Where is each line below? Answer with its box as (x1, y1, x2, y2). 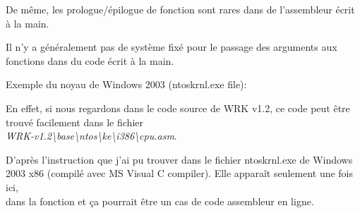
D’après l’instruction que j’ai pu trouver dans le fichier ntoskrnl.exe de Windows (6, 152, 353, 166)
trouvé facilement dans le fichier (6, 114, 143, 129)
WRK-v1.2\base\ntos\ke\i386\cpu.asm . (6, 128, 177, 143)
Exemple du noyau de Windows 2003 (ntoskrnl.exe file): (6, 77, 247, 92)
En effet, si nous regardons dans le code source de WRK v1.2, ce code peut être (6, 100, 350, 115)
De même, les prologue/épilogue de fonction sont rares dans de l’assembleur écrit (6, 2, 355, 16)
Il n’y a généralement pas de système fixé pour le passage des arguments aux (6, 39, 337, 54)
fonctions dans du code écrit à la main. (6, 53, 174, 68)
